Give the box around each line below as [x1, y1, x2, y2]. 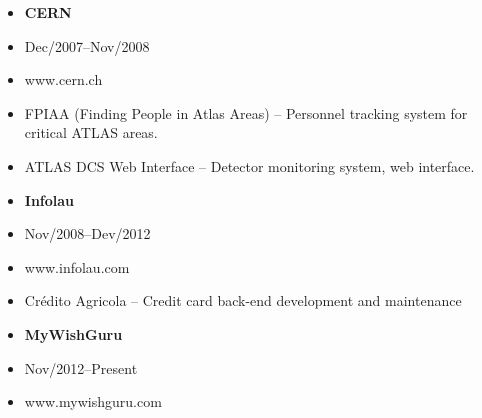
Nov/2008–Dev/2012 [24, 223, 151, 244]
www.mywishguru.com [24, 391, 162, 412]
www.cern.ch [24, 69, 103, 90]
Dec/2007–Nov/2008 [24, 35, 150, 56]
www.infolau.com [24, 256, 130, 277]
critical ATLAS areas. [24, 122, 158, 143]
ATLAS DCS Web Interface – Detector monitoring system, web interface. [24, 155, 475, 176]
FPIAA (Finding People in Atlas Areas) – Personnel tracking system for [24, 102, 468, 123]
